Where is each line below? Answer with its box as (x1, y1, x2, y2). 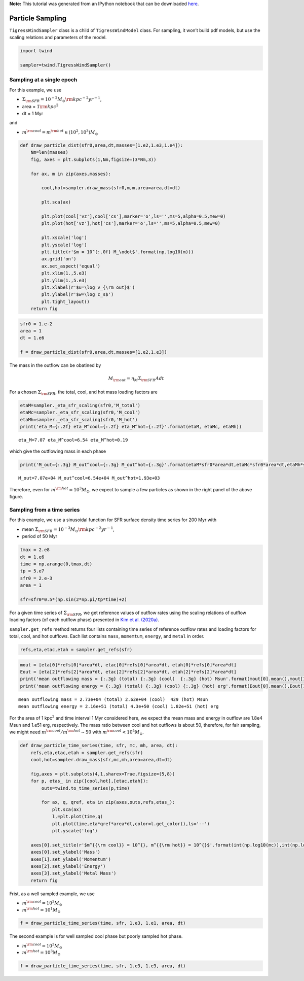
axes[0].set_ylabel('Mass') (30, 849, 101, 855)
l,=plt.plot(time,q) (52, 814, 103, 820)
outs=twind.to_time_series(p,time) (41, 785, 130, 791)
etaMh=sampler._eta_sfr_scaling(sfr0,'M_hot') (20, 417, 138, 422)
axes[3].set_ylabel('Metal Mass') (30, 870, 117, 876)
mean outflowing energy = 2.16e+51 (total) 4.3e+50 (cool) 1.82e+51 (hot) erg (18, 703, 219, 709)
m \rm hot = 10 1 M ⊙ (22, 906, 61, 914)
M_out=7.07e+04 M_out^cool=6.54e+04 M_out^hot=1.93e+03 (18, 475, 160, 481)
